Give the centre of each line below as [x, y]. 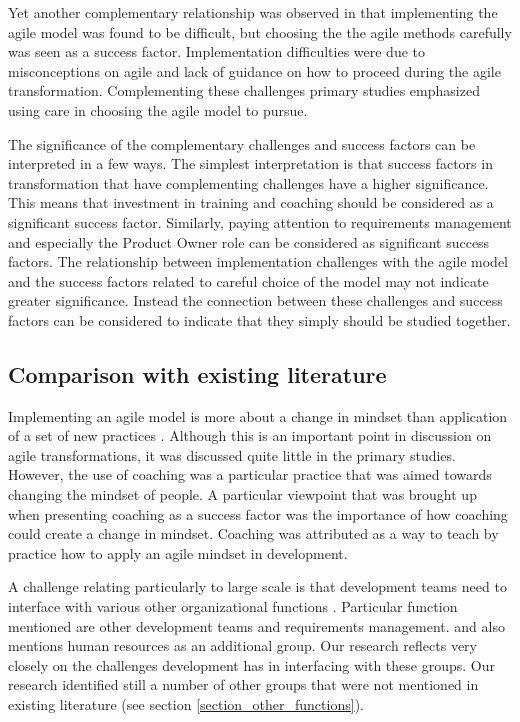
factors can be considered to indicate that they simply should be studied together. [259, 319]
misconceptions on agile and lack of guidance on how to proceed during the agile [254, 70]
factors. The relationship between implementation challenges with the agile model [258, 261]
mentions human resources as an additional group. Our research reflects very [242, 645]
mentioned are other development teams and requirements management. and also [256, 625]
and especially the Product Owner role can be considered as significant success [249, 241]
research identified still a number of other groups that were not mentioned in [243, 684]
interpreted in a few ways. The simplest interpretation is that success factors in [250, 163]
